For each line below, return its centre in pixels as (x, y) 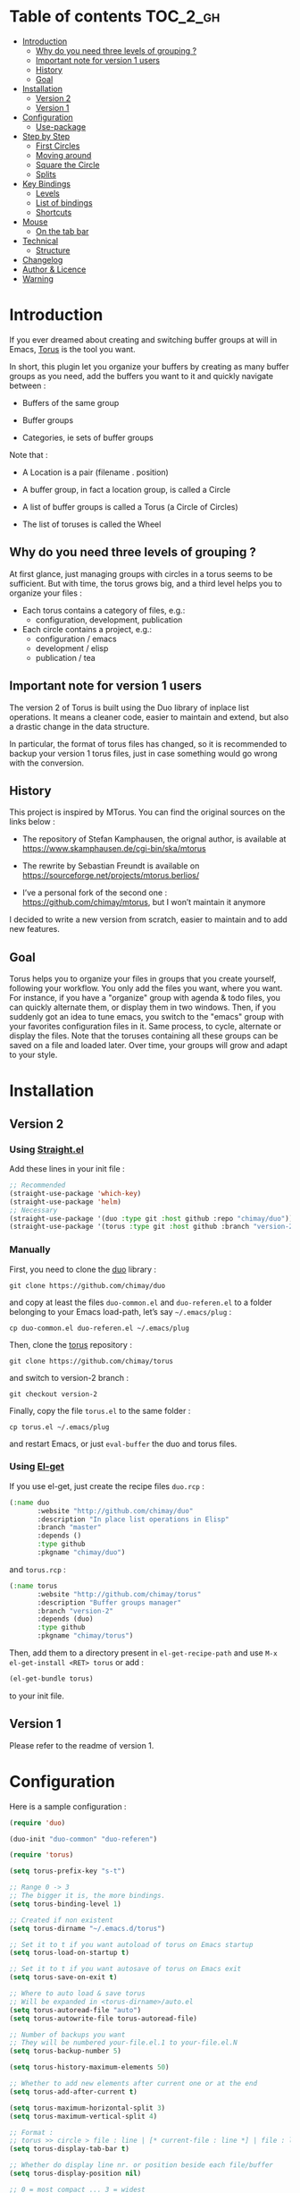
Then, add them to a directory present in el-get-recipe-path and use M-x (144, 1653)
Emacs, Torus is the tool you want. (72, 349)
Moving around (63, 155)
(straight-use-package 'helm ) (66, 1202)
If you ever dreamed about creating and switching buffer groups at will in (143, 339)
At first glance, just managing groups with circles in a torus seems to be (141, 573)
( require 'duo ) (37, 1823)
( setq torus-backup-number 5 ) (66, 2051)
